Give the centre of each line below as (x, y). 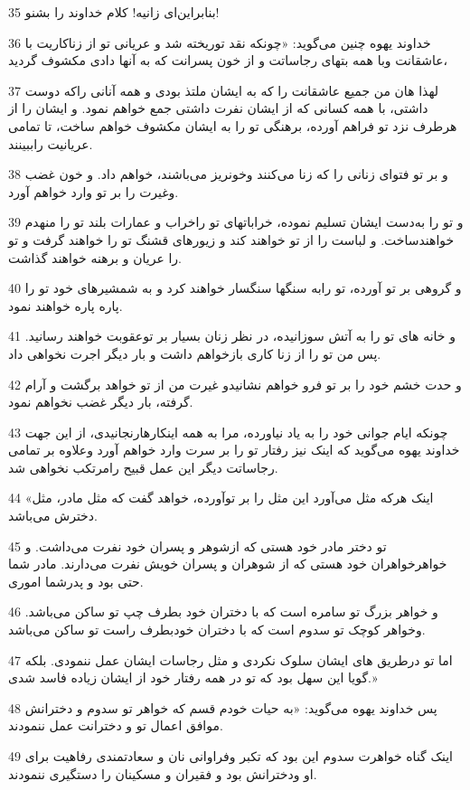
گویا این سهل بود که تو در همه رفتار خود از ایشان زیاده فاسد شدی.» (193, 677)
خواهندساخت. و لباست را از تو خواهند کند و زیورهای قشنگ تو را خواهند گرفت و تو (231, 239)
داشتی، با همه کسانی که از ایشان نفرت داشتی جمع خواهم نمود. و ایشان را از (218, 108)
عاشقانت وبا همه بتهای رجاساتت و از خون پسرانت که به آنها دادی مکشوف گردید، (228, 60)
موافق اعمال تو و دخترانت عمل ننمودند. (116, 725)
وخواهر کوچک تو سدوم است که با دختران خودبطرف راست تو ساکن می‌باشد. (217, 630)
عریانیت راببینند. (51, 143)
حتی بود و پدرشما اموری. (76, 581)
